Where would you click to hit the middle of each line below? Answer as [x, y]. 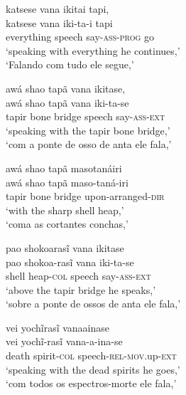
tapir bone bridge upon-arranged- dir [85, 196]
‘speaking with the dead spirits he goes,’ [93, 369]
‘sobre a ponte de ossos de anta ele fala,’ [93, 304]
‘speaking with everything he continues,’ [93, 50]
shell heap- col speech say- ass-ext [78, 276]
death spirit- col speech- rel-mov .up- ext [91, 355]
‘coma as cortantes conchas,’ [67, 224]
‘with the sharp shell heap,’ [65, 210]
